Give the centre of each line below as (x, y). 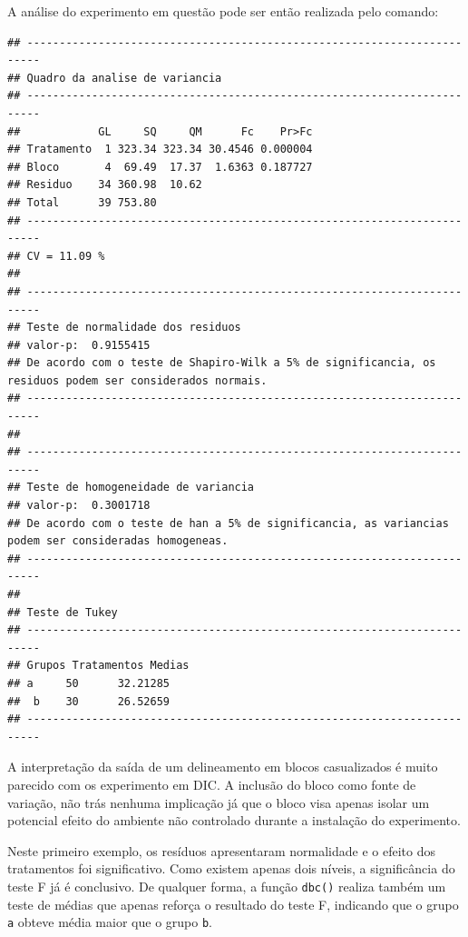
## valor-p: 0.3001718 (79, 506)
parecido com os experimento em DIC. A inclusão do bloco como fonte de (212, 784)
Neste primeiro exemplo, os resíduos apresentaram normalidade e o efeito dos (221, 850)
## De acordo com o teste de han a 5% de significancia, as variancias (228, 523)
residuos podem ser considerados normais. (137, 380)
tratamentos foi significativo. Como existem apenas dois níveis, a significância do (231, 868)
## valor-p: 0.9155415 (79, 345)
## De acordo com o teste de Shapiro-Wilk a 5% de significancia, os (222, 363)
